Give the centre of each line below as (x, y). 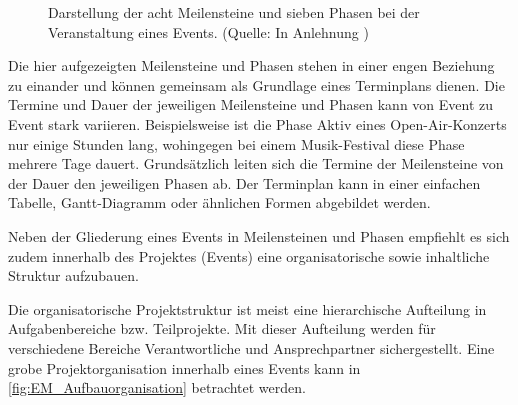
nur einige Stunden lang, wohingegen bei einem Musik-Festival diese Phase (236, 143)
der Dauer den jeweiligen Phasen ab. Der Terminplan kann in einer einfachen (244, 182)
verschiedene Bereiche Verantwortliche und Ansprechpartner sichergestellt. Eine (251, 347)
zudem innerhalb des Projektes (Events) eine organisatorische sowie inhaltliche (249, 255)
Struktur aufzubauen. (73, 275)
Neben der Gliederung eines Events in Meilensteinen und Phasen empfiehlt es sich (259, 235)
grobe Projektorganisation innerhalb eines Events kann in (184, 367)
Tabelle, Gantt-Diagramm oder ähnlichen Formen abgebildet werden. (219, 202)
